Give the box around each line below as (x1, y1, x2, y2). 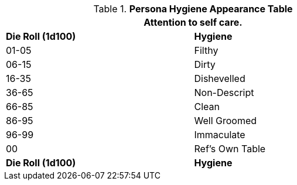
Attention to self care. (144, 16, 243, 28)
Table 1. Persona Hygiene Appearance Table (93, 3, 293, 15)
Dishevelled (194, 73, 245, 84)
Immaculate (194, 129, 245, 141)
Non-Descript (194, 87, 254, 98)
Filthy (194, 44, 219, 56)
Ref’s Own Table (194, 143, 266, 155)
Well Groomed (194, 115, 257, 126)
